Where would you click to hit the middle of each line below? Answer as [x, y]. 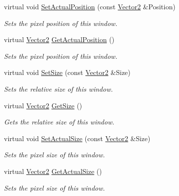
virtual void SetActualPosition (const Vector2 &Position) [90, 6]
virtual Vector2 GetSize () [43, 105]
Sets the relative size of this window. [59, 88]
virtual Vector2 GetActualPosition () [59, 39]
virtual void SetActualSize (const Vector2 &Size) [77, 138]
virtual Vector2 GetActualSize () [53, 171]
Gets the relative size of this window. [59, 122]
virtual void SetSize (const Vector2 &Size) [67, 72]
